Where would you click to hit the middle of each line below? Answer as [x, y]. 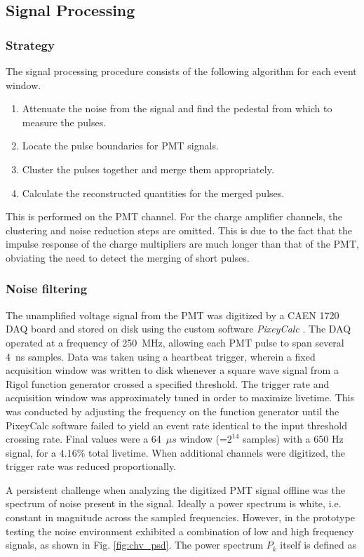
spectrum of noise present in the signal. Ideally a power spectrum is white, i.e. [174, 503]
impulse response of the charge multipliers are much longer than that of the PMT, [182, 244]
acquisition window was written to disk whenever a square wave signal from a [172, 370]
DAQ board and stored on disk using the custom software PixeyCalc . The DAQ [178, 329]
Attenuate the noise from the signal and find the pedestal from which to [177, 108]
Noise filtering [47, 289]
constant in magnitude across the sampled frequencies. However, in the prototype [180, 517]
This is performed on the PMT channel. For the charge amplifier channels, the [174, 216]
